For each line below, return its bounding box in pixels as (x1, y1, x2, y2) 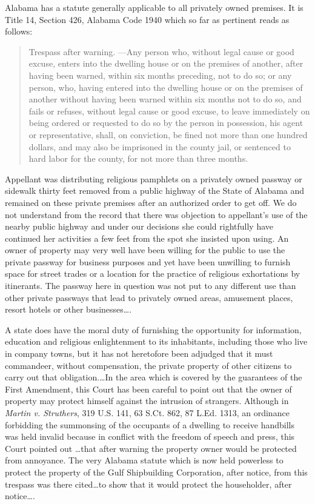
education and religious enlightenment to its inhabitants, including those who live (5, 335, 308, 348)
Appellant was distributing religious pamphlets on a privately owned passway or (5, 172, 302, 185)
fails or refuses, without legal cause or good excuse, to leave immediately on (28, 104, 310, 117)
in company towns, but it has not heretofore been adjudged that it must (5, 347, 273, 360)
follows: (5, 25, 33, 38)
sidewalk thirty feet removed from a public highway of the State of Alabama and (5, 184, 305, 197)
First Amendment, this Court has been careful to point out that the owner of (5, 382, 292, 395)
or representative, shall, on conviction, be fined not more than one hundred (28, 128, 308, 141)
